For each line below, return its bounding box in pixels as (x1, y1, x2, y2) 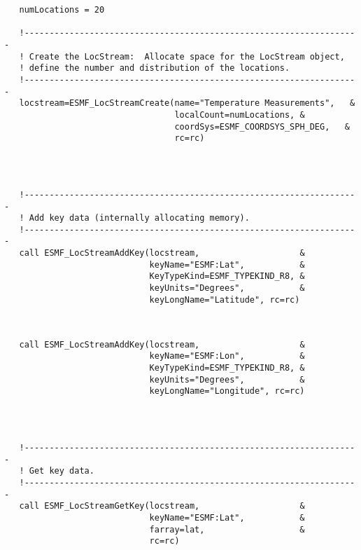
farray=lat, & (149, 524, 305, 535)
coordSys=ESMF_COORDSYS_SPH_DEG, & (174, 121, 350, 132)
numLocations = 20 (19, 5, 105, 15)
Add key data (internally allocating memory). (29, 213, 250, 224)
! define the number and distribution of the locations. (19, 63, 290, 74)
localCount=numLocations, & (174, 109, 305, 120)
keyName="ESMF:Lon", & (149, 351, 305, 362)
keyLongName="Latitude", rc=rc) (149, 294, 300, 305)
